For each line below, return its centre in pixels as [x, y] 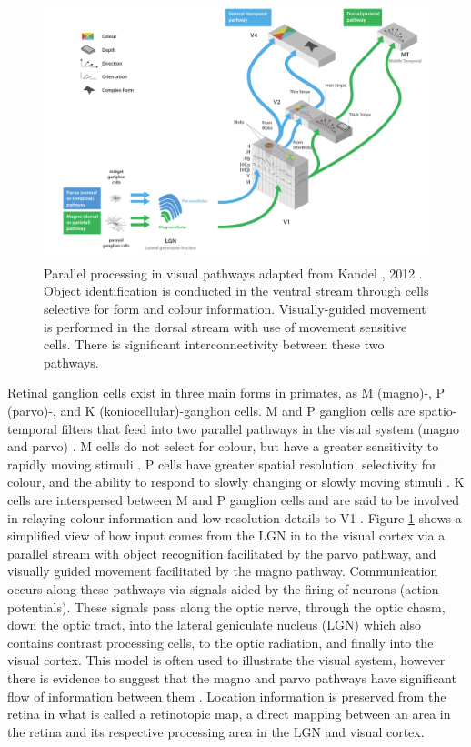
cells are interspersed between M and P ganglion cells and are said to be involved [233, 499]
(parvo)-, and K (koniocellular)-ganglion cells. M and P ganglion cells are [211, 410]
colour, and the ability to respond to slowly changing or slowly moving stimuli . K [236, 482]
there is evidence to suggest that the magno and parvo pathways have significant [232, 677]
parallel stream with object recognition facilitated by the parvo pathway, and [222, 553]
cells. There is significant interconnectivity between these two [214, 344]
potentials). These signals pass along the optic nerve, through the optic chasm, [226, 606]
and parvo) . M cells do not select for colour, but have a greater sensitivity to [223, 446]
